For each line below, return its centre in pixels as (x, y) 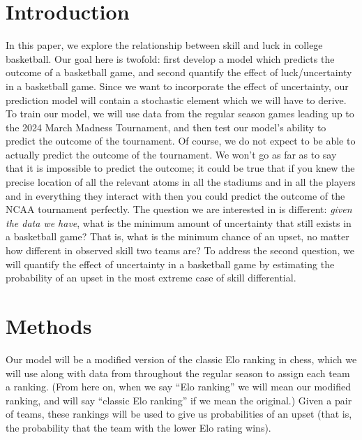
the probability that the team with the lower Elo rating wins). (138, 427)
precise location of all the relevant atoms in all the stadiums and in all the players (181, 182)
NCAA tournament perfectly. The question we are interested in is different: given (179, 209)
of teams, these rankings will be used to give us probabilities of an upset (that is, (179, 414)
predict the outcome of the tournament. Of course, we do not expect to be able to (181, 141)
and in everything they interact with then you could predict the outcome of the (175, 195)
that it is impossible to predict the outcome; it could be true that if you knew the (180, 168)
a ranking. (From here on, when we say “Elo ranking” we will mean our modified (178, 387)
